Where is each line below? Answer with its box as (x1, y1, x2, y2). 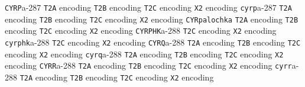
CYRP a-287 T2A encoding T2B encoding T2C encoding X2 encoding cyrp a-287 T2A (5, 1, 292, 13)
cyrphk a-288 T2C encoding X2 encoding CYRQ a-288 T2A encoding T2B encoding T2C (5, 36, 301, 48)
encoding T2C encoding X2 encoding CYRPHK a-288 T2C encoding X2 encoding (5, 24, 277, 37)
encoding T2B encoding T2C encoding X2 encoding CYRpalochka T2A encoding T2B (5, 12, 298, 25)
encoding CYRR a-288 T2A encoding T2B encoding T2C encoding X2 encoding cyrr (5, 59, 292, 72)
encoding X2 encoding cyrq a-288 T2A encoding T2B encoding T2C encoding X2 (5, 47, 284, 60)
